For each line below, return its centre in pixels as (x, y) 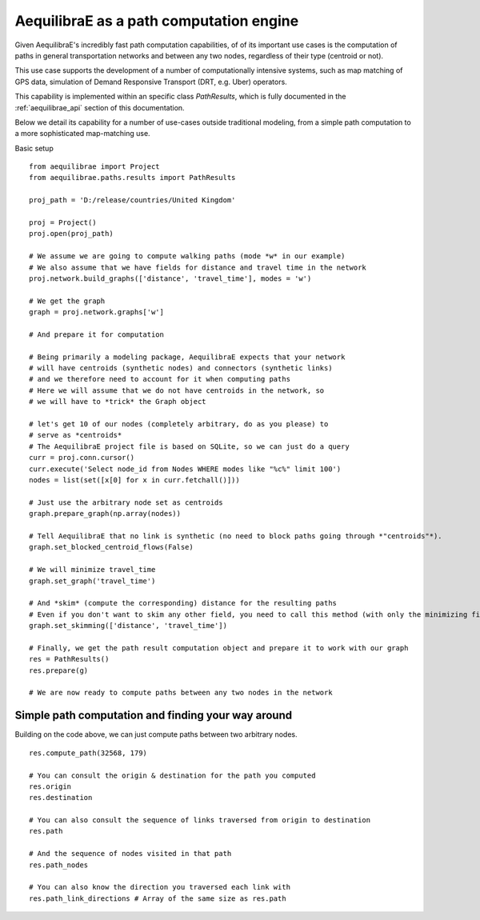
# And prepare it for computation (96, 334)
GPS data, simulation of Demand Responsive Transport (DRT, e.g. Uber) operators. (151, 82)
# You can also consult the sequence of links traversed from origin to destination (200, 820)
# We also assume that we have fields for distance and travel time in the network (198, 267)
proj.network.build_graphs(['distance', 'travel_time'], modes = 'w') (170, 278)
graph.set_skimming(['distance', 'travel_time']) (128, 626)
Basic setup (34, 148)
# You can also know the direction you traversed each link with (160, 887)
